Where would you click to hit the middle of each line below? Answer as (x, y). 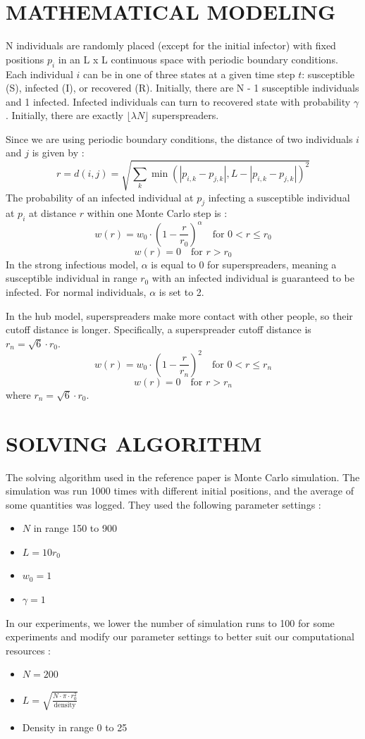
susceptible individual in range (72, 278)
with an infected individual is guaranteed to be (253, 278)
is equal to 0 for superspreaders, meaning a (244, 264)
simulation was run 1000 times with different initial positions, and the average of (180, 491)
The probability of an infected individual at (100, 197)
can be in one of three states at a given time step (189, 74)
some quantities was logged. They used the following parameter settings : (163, 504)
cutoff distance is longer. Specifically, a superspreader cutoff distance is (159, 329)
